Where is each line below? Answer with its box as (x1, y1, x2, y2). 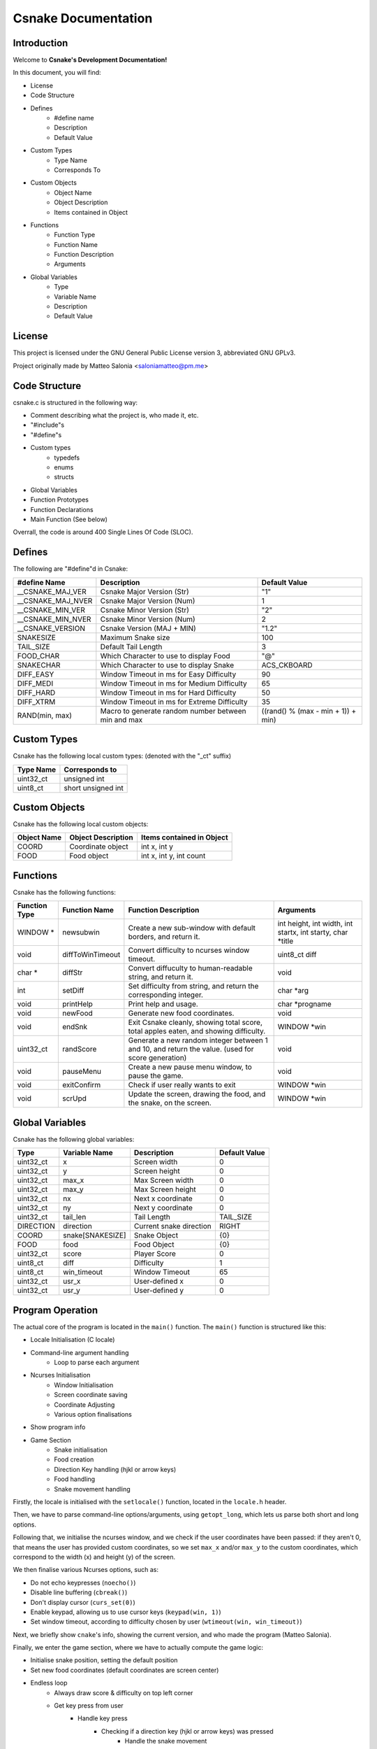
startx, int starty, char (277, 928, 348, 937)
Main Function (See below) (30, 515, 108, 523)
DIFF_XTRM (17, 697, 56, 707)
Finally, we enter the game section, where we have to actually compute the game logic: (13, 1643, 263, 1652)
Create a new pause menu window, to (128, 1062, 253, 1072)
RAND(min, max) (17, 710, 73, 720)
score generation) (128, 1053, 187, 1063)
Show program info (30, 1423, 86, 1431)
